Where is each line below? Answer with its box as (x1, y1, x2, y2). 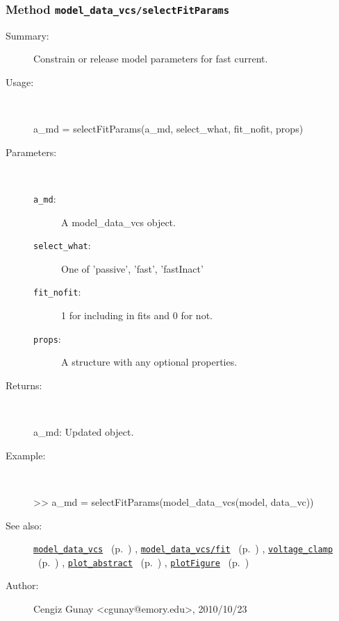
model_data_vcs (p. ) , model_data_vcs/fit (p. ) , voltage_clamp (33, 541, 333, 556)
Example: (6, 448, 46, 462)
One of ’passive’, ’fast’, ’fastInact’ (61, 261, 204, 275)
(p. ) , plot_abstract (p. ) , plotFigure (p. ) (38, 554, 249, 569)
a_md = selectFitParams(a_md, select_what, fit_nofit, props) (33, 121, 304, 136)
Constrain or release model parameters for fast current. (33, 51, 268, 66)
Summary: (6, 28, 49, 42)
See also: (6, 518, 42, 532)
